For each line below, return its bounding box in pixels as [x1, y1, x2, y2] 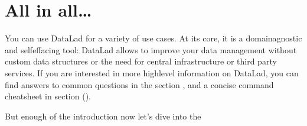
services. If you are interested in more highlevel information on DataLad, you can [5, 66, 299, 79]
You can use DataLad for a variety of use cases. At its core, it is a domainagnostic [5, 32, 302, 44]
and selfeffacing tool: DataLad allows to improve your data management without [5, 43, 297, 56]
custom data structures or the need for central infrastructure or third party [5, 55, 277, 67]
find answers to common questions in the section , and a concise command [5, 78, 274, 91]
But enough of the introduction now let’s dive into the [5, 109, 201, 122]
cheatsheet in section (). [5, 90, 91, 102]
